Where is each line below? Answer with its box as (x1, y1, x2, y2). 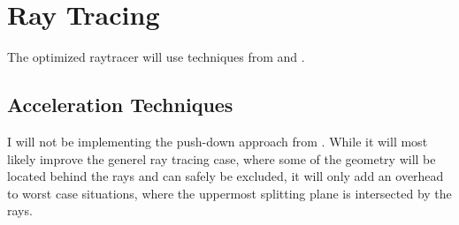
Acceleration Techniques (7, 91, 233, 118)
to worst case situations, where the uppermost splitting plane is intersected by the (7, 184, 452, 202)
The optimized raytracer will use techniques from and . (7, 48, 305, 66)
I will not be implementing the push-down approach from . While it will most (7, 131, 428, 150)
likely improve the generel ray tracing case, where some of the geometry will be (7, 149, 436, 168)
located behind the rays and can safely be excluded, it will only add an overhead (7, 167, 444, 185)
